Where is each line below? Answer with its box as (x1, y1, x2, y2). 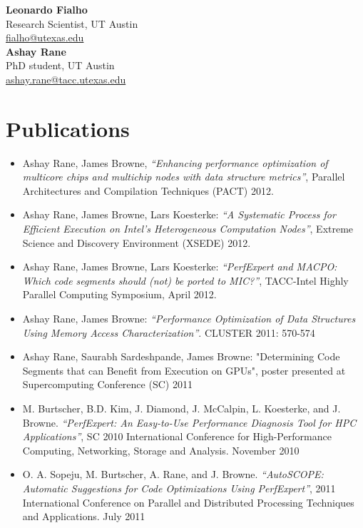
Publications (6, 113, 130, 143)
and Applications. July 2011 (22, 509, 145, 524)
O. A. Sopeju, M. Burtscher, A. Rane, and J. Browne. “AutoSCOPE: (22, 467, 324, 482)
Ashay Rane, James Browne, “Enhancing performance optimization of (22, 155, 328, 170)
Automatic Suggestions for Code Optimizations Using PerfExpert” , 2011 (22, 480, 336, 495)
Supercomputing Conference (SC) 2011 (22, 377, 193, 392)
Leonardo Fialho (6, 2, 88, 16)
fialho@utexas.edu (6, 30, 84, 45)
